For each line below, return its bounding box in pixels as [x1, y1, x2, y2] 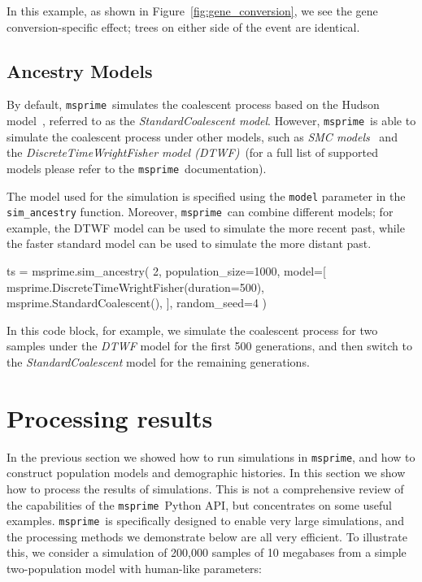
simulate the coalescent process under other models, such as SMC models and [7, 128, 398, 145]
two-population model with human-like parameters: [7, 560, 263, 577]
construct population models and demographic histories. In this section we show [7, 464, 406, 481]
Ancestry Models [7, 58, 153, 83]
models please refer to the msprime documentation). [7, 159, 267, 176]
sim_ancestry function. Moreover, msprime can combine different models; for [7, 203, 394, 220]
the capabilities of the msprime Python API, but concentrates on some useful [7, 496, 392, 513]
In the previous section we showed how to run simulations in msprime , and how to [7, 448, 415, 465]
